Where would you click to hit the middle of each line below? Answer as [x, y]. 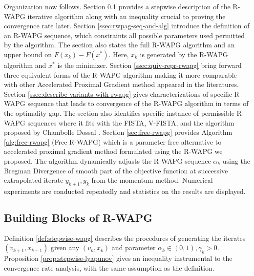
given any [65, 247]
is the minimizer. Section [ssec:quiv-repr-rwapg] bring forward [149, 65]
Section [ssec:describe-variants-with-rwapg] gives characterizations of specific [118, 94]
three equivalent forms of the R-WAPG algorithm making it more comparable [120, 74]
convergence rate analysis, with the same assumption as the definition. [109, 267]
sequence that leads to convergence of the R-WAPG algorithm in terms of [138, 103]
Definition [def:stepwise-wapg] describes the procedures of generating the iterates [125, 238]
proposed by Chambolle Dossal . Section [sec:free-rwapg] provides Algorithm [118, 132]
